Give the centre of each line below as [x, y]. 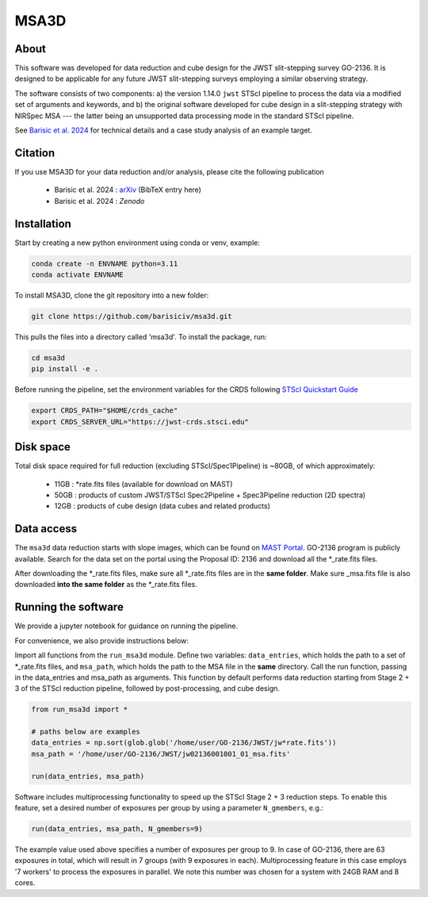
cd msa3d [48, 358]
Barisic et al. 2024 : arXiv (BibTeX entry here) [128, 190]
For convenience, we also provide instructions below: [102, 640]
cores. [25, 883]
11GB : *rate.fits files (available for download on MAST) [143, 484]
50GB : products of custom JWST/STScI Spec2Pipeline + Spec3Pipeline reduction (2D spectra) [210, 495]
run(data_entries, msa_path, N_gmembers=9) [117, 828]
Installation [43, 223]
